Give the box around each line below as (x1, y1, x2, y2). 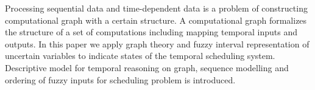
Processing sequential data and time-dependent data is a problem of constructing (5, 2, 308, 14)
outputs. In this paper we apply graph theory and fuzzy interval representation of (5, 37, 310, 50)
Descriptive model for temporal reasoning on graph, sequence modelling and (5, 61, 289, 74)
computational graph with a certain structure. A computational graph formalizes (5, 13, 307, 26)
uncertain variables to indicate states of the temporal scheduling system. (5, 49, 275, 62)
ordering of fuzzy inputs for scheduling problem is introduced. (5, 73, 236, 86)
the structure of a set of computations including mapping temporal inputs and (5, 26, 297, 38)
